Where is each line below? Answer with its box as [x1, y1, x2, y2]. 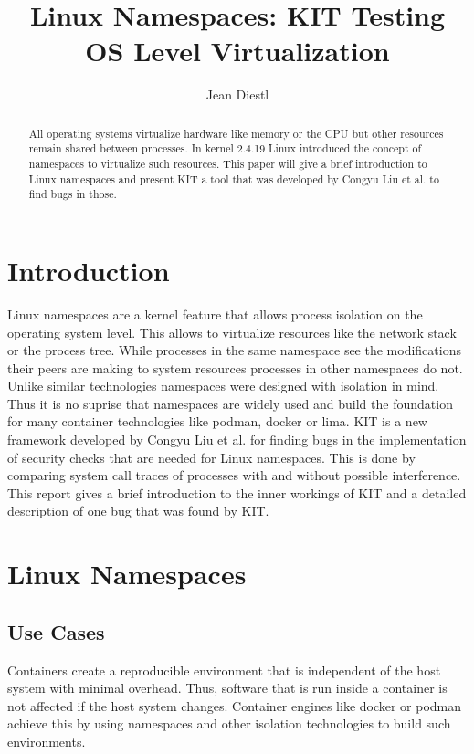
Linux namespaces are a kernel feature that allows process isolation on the [7, 304, 423, 323]
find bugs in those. [28, 186, 117, 202]
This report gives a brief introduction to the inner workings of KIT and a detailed [7, 483, 467, 502]
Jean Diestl [205, 85, 269, 104]
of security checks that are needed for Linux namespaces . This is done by [7, 447, 416, 466]
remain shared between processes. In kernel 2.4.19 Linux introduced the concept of [28, 141, 422, 156]
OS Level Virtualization [85, 32, 390, 69]
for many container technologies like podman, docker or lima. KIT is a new [7, 412, 427, 431]
